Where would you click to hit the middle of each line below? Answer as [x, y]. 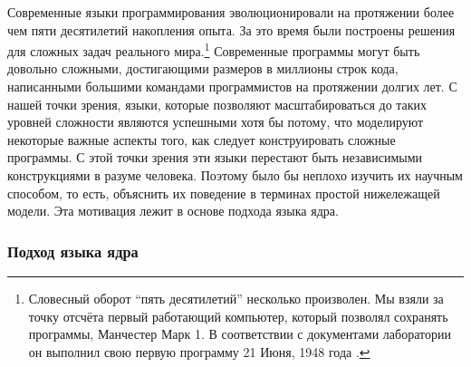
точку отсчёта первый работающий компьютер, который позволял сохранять [238, 316]
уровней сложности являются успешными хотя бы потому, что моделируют [216, 122]
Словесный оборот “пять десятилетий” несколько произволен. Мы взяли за [236, 298]
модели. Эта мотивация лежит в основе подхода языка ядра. [173, 211]
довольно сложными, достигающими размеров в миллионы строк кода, [203, 68]
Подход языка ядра [73, 251]
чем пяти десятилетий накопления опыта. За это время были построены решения [231, 29]
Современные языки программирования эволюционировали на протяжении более [231, 12]
